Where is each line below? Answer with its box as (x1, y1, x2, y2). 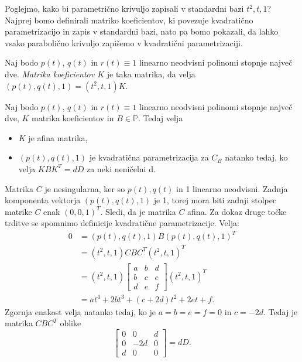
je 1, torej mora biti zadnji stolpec (153, 194, 277, 206)
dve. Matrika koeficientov (5, 67, 95, 80)
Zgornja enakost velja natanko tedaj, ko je (5, 305, 156, 317)
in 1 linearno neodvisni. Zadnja (176, 182, 288, 194)
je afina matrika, (28, 131, 88, 144)
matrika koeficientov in (32, 112, 114, 124)
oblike (60, 317, 81, 329)
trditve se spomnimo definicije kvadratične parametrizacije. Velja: (5, 217, 239, 229)
